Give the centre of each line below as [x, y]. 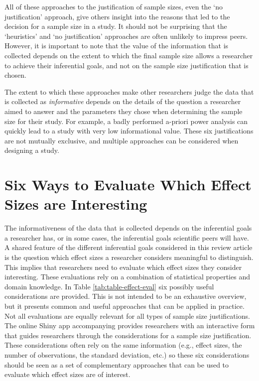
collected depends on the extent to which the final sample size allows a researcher [129, 55]
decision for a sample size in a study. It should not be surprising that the [116, 26]
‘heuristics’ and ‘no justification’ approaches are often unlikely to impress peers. [126, 36]
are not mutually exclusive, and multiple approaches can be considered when [122, 140]
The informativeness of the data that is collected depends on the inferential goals [128, 228]
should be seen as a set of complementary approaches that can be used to [117, 364]
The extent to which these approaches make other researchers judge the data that [129, 91]
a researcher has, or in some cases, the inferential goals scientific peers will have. [127, 237]
